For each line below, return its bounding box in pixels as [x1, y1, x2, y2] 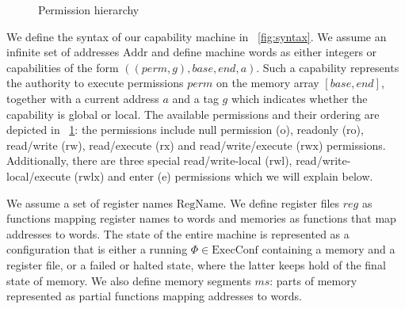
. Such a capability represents [256, 59, 399, 75]
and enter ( [108, 167, 162, 184]
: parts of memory [269, 272, 357, 288]
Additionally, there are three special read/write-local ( [6, 152, 269, 169]
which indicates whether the [231, 90, 368, 106]
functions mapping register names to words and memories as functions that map [6, 210, 396, 227]
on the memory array [216, 74, 319, 91]
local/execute [6, 167, 71, 184]
